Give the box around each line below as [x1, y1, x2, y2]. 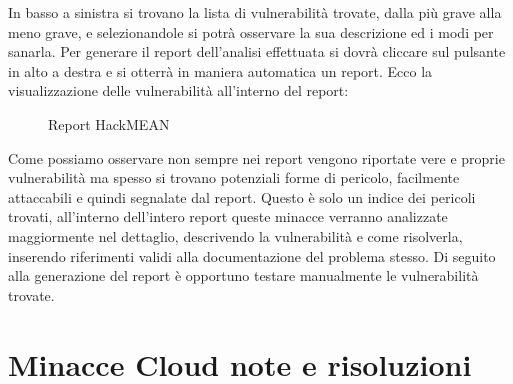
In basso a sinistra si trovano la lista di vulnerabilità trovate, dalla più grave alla [8, 2, 502, 22]
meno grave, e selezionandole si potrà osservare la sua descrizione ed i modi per [8, 21, 494, 42]
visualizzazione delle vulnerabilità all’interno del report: [8, 80, 349, 101]
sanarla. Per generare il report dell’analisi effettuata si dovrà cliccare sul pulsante [8, 41, 506, 62]
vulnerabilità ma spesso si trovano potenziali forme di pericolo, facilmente [8, 167, 460, 188]
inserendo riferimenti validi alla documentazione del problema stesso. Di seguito [8, 245, 496, 266]
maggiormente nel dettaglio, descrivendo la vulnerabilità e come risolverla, [8, 225, 463, 246]
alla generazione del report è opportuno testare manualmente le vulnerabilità [8, 265, 479, 286]
